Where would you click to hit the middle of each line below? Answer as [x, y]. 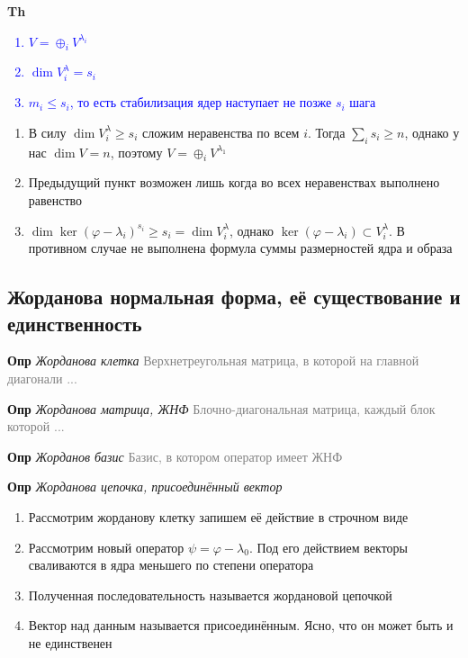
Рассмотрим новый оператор [106, 547]
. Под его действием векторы [328, 547]
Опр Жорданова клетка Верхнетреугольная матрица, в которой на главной [213, 361]
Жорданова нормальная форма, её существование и [234, 297]
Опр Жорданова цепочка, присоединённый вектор [145, 487]
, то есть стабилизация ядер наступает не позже [201, 102]
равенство [55, 199]
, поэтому [136, 152]
